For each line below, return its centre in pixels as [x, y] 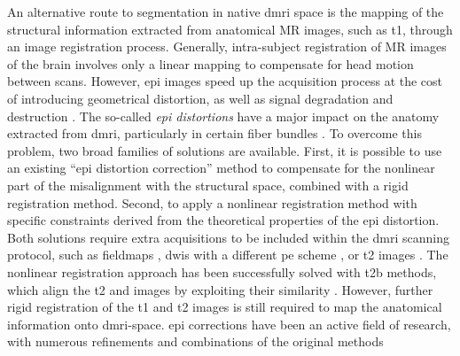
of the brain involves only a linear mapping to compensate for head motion [211, 63]
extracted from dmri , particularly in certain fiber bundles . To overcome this [214, 133]
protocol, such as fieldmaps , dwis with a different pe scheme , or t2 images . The [228, 255]
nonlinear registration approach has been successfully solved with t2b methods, [222, 271]
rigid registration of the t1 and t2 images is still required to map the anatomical [225, 307]
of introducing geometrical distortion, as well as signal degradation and [200, 98]
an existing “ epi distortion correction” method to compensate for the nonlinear [221, 168]
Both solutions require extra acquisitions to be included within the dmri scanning [228, 237]
